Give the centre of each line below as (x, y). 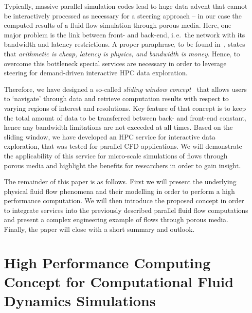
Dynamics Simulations (80, 301)
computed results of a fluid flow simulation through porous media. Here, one (118, 25)
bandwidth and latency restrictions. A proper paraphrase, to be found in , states (125, 44)
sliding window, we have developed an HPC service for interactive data (110, 136)
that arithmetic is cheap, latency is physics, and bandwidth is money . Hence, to (122, 53)
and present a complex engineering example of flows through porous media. (116, 219)
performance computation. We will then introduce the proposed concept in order (124, 200)
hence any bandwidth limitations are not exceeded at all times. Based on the (118, 127)
